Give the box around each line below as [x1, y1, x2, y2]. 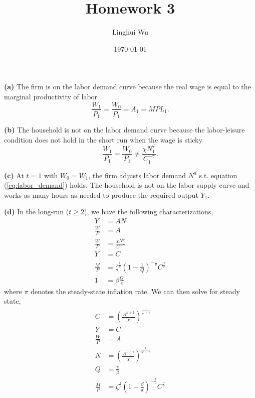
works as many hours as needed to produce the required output [4, 189, 198, 200]
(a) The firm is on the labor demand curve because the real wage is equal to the [4, 81, 251, 92]
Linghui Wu [112, 27, 149, 37]
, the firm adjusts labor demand [88, 170, 186, 180]
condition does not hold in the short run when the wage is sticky [4, 134, 202, 145]
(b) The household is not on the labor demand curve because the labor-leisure [4, 124, 245, 135]
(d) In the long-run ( [4, 206, 69, 217]
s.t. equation [199, 170, 237, 180]
